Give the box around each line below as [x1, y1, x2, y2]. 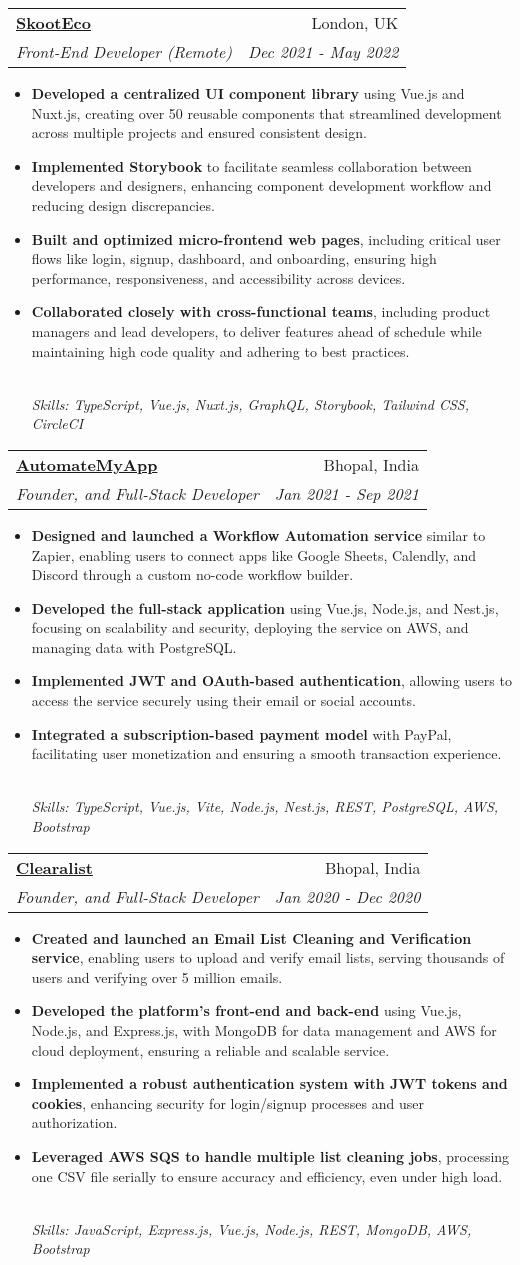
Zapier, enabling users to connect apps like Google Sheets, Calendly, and [31, 544, 477, 565]
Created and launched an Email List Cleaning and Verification [31, 927, 472, 948]
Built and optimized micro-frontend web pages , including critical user [31, 228, 501, 249]
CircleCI [31, 413, 84, 434]
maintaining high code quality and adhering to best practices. [31, 340, 410, 361]
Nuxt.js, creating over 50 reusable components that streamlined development [31, 102, 502, 123]
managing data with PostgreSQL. [31, 636, 237, 657]
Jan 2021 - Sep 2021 [274, 481, 419, 505]
